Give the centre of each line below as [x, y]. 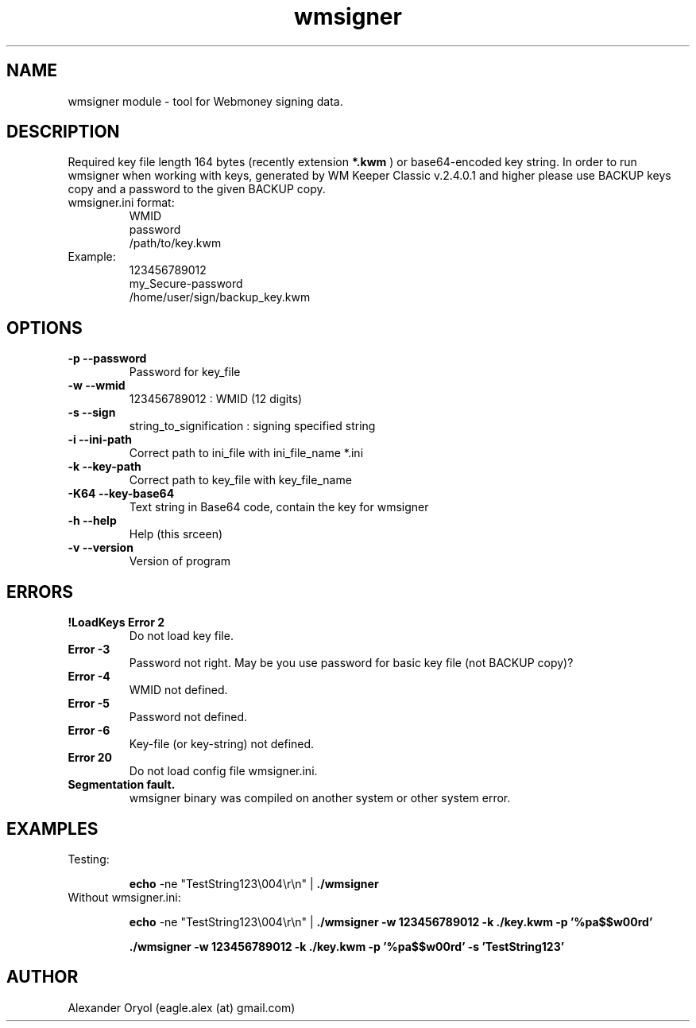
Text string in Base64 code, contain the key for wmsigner [279, 507]
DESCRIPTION [63, 132]
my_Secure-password [186, 284]
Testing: [89, 859]
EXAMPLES [52, 828]
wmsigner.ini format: [121, 203]
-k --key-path [104, 467]
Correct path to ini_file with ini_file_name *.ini [246, 453]
